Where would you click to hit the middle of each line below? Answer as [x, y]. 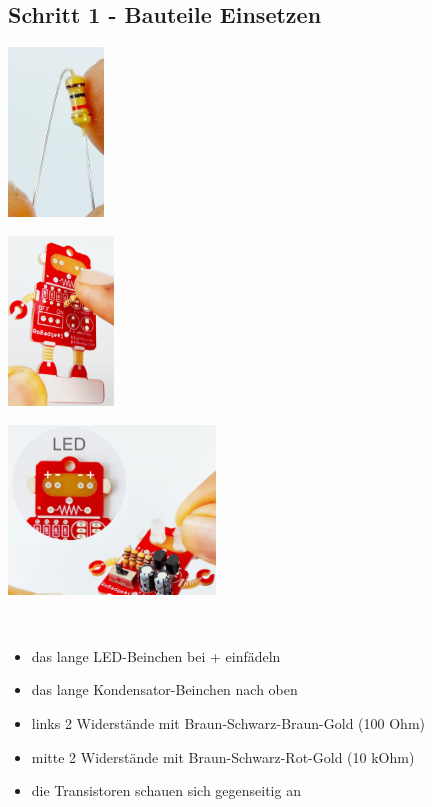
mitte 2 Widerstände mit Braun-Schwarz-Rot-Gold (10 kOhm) [223, 756]
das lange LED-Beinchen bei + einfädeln [156, 655]
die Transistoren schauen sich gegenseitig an [166, 790]
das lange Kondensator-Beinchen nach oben [164, 689]
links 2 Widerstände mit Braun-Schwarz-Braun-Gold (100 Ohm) [228, 723]
